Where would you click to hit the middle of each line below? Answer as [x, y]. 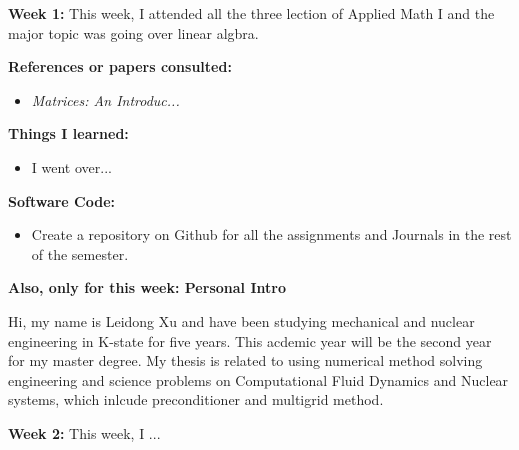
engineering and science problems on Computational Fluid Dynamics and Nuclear [258, 379]
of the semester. [80, 253]
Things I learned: [68, 133]
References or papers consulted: [120, 66]
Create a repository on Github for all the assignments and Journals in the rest [271, 234]
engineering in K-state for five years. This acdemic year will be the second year [250, 340]
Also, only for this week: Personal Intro [147, 287]
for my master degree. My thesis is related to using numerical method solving [245, 360]
